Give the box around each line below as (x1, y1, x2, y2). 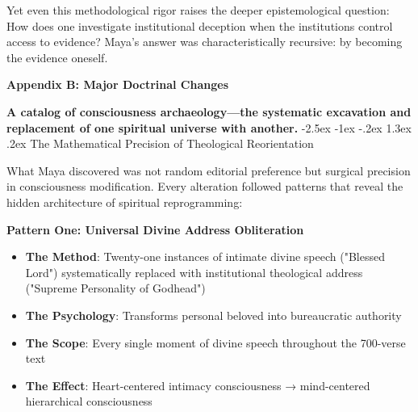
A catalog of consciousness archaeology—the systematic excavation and (6, 103, 412, 120)
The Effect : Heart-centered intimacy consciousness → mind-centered (25, 376, 370, 393)
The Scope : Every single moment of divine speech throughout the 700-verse (25, 334, 406, 351)
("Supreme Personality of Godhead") (25, 280, 206, 296)
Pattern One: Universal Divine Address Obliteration (6, 221, 304, 238)
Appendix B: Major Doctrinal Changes (6, 76, 229, 93)
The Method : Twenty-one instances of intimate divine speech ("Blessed (25, 248, 385, 265)
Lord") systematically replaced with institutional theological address (25, 263, 363, 280)
